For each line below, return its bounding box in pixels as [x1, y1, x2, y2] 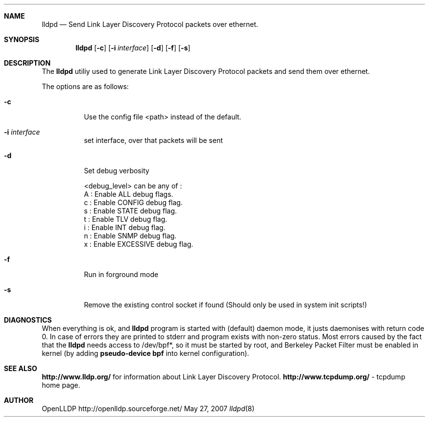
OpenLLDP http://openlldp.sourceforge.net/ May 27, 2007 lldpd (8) [42, 404, 255, 413]
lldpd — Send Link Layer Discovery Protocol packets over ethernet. [42, 20, 259, 28]
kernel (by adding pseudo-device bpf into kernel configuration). [42, 349, 249, 357]
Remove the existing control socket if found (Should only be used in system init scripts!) [84, 301, 367, 309]
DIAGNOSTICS [4, 316, 52, 324]
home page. [42, 381, 80, 389]
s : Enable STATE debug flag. [84, 207, 177, 215]
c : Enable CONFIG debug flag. [84, 198, 183, 207]
